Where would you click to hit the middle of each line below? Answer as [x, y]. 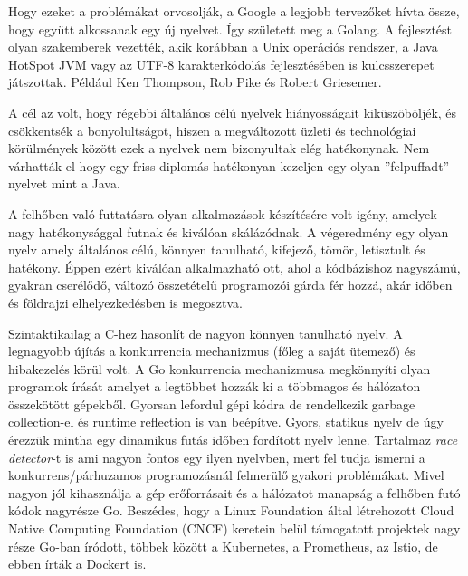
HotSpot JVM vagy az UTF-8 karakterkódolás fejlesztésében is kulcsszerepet [221, 64]
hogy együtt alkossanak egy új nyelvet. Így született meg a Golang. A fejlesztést [230, 29]
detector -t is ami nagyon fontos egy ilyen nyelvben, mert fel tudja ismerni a [217, 457]
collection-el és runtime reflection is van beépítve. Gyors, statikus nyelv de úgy [226, 422]
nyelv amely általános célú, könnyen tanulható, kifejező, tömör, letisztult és [217, 250]
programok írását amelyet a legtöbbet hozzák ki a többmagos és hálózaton [215, 386]
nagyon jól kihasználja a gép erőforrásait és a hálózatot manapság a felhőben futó [234, 492]
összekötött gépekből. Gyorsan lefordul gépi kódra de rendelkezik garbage [212, 403]
